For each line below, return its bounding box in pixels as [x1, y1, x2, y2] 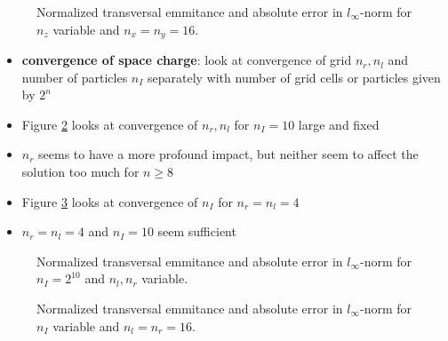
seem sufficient [157, 222, 236, 241]
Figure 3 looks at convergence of [21, 192, 198, 210]
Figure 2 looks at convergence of [21, 115, 198, 133]
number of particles [21, 67, 128, 86]
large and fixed [298, 115, 380, 133]
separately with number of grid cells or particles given [148, 67, 441, 86]
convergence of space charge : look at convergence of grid [21, 51, 352, 69]
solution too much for [21, 163, 140, 181]
